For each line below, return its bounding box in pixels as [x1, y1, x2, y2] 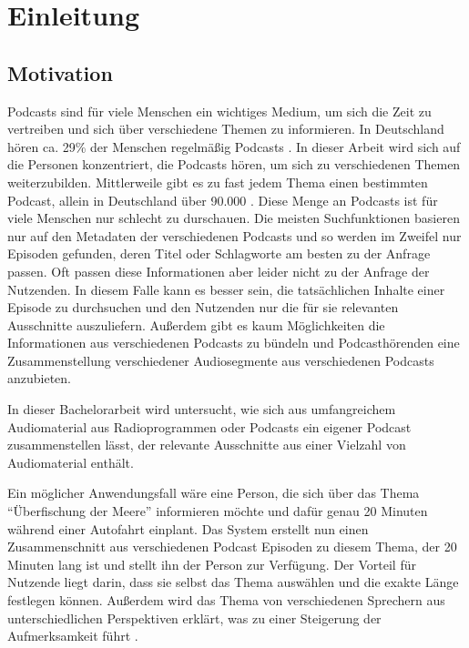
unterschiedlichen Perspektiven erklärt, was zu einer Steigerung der [7, 608, 382, 627]
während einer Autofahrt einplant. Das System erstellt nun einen [7, 519, 369, 538]
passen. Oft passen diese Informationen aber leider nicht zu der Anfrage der [7, 261, 430, 280]
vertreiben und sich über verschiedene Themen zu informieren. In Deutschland [7, 119, 444, 138]
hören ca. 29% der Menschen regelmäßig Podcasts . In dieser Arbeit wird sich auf [7, 137, 461, 156]
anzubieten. [7, 369, 72, 388]
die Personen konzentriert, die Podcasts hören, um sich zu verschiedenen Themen [7, 155, 461, 174]
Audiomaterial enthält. [7, 452, 134, 471]
